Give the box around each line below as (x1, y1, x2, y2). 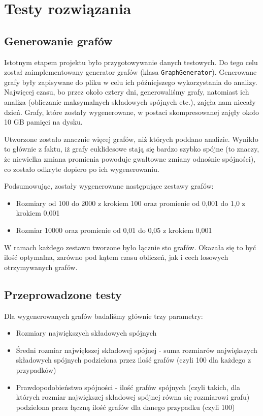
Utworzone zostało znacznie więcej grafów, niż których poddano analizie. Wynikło (4, 133, 258, 144)
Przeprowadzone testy (4, 286, 122, 302)
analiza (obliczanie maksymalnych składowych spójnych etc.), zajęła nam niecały (4, 97, 256, 107)
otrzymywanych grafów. (4, 261, 78, 272)
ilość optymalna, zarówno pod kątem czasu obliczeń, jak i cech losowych (4, 252, 228, 262)
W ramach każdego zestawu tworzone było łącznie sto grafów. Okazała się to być (4, 242, 256, 252)
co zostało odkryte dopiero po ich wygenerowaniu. (4, 163, 159, 174)
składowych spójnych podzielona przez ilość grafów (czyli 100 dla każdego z (16, 354, 251, 365)
